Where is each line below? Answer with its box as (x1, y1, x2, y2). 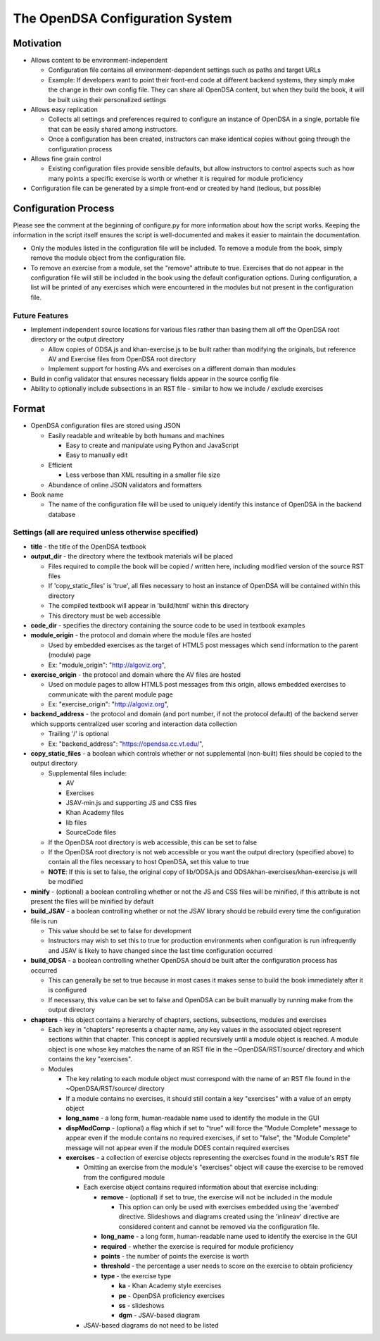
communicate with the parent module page (48, 690, 173, 699)
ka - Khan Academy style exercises (118, 1282, 222, 1290)
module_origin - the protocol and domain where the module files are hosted (30, 631, 252, 640)
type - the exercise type (101, 1271, 172, 1280)
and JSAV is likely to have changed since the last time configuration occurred (48, 946, 273, 954)
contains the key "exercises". (48, 1055, 133, 1064)
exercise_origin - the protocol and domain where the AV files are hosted (30, 670, 241, 679)
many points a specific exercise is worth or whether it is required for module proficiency (48, 174, 303, 182)
